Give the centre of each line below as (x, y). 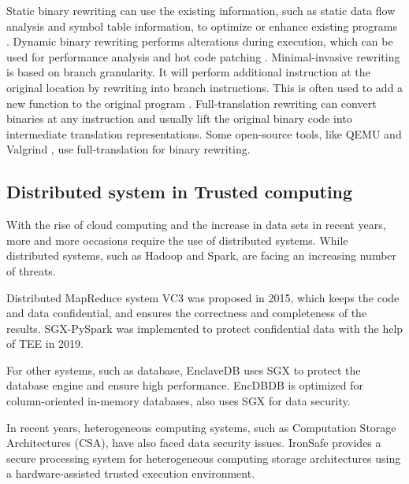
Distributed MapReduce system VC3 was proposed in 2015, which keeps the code (203, 297)
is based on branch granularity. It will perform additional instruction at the (188, 72)
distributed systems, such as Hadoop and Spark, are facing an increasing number (202, 255)
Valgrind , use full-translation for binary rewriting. (128, 149)
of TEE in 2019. (45, 344)
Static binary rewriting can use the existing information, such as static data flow (201, 10)
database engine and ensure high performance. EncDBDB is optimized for (185, 385)
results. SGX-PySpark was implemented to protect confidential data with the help (205, 328)
